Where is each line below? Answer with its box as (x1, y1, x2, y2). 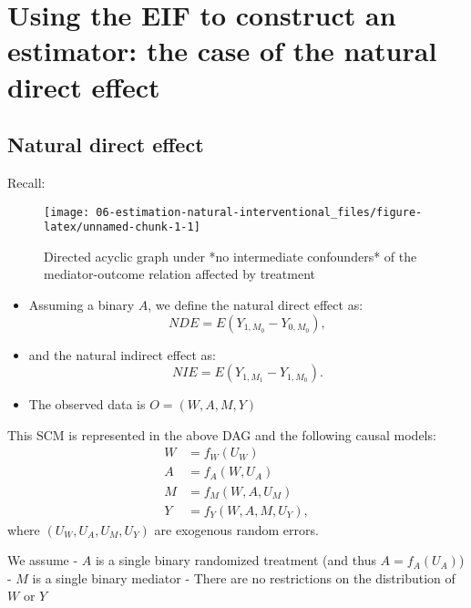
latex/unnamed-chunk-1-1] (44, 221, 200, 234)
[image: (44, 205, 90, 219)
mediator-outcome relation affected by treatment (44, 264, 315, 283)
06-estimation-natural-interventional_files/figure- (96, 205, 423, 219)
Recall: (7, 172, 46, 191)
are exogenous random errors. (154, 520, 319, 539)
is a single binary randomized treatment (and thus (95, 551, 376, 570)
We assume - (7, 551, 78, 570)
